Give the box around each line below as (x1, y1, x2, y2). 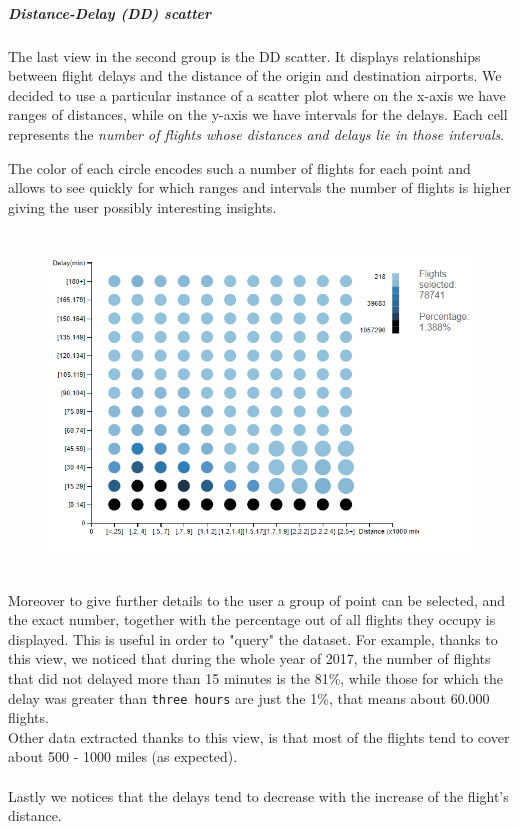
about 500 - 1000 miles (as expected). (8, 746, 238, 767)
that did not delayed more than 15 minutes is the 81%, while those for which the (8, 667, 503, 688)
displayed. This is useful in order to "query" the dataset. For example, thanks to (8, 628, 498, 649)
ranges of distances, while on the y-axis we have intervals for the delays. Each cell (8, 104, 508, 125)
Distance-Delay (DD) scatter (8, 2, 212, 23)
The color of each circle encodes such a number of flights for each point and (8, 157, 471, 178)
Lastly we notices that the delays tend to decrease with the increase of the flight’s (8, 785, 509, 806)
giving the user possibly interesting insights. (8, 196, 277, 217)
